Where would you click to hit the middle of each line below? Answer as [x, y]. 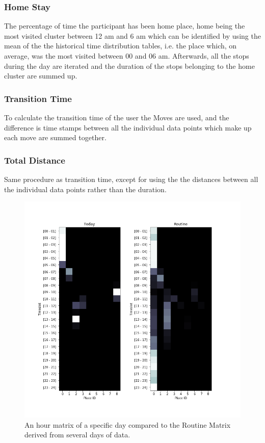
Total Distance [35, 160]
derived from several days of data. [77, 435]
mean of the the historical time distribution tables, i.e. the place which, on [121, 46]
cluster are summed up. [41, 76]
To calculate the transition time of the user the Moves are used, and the [117, 117]
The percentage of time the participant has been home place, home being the [125, 26]
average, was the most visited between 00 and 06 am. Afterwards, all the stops [127, 56]
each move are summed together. [55, 137]
